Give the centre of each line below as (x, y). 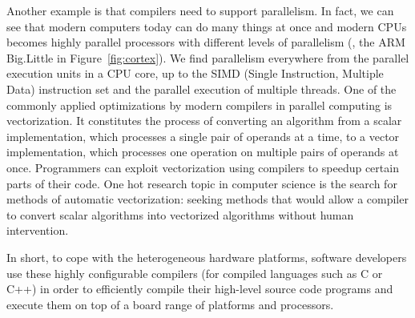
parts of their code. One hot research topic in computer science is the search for (202, 183)
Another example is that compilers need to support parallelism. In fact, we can (200, 10)
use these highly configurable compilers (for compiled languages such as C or (195, 273)
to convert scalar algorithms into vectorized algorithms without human (180, 214)
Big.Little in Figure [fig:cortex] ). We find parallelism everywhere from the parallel (208, 57)
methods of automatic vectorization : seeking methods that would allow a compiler (207, 199)
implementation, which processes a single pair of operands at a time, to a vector (203, 136)
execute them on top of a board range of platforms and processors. (170, 304)
